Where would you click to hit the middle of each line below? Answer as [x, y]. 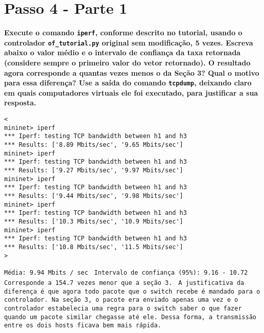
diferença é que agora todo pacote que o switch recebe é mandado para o [132, 291]
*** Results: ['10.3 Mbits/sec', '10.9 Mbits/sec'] [94, 221]
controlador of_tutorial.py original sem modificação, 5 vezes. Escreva [129, 42]
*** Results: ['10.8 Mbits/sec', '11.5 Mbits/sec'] [94, 247]
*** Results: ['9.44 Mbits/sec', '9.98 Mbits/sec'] [94, 196]
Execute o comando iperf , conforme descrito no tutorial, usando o [123, 32]
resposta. [20, 103]
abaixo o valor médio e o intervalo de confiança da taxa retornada [122, 52]
